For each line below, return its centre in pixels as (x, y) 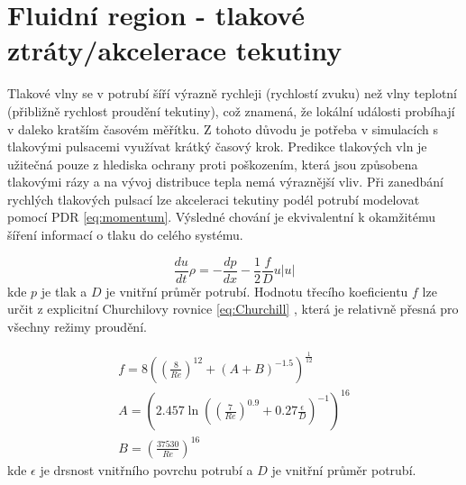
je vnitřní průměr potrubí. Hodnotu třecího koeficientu (257, 291)
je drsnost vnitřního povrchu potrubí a (146, 469)
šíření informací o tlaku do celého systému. (125, 235)
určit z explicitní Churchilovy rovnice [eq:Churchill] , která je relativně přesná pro (233, 309)
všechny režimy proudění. (77, 326)
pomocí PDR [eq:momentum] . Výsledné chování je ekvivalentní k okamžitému (222, 217)
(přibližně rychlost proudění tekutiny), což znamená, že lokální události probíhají (231, 110)
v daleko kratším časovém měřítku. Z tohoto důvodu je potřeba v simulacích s (223, 128)
